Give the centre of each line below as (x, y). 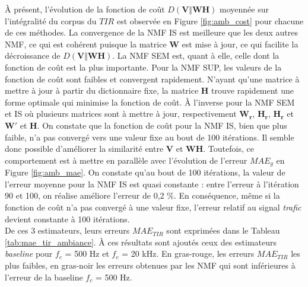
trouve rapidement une (253, 90)
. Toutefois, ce (228, 149)
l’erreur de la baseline (44, 277)
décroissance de (33, 55)
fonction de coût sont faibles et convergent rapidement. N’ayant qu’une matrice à (152, 79)
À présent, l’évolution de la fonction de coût (85, 9)
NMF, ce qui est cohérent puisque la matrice (86, 44)
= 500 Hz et (87, 253)
